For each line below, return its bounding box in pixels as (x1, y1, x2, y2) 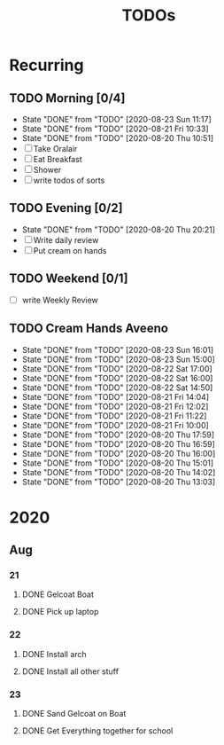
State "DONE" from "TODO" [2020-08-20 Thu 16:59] (21, 438, 215, 449)
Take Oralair (33, 144, 78, 153)
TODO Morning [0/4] (9, 90, 126, 106)
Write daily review (33, 234, 99, 245)
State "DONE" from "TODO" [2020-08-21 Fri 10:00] (21, 420, 210, 430)
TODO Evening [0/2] (9, 200, 123, 216)
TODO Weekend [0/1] (9, 271, 128, 286)
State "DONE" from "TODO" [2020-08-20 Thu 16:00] (21, 448, 216, 459)
